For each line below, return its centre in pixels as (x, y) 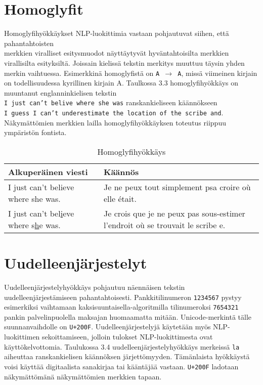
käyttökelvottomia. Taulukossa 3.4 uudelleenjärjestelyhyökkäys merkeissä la (122, 346)
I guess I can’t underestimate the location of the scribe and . (114, 112)
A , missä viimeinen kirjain (217, 73)
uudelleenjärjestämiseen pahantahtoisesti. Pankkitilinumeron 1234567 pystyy (123, 297)
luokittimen (22, 337)
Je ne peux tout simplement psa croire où (177, 187)
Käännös (121, 172)
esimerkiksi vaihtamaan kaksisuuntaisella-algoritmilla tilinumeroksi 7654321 (121, 307)
